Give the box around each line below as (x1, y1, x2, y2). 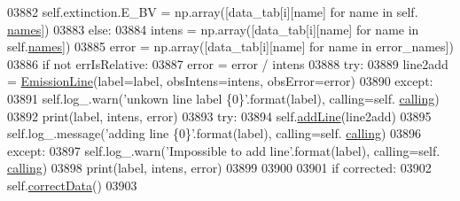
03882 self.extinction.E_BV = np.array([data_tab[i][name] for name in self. (7, 3, 418, 20)
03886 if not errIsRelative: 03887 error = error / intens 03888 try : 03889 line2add (7, 54, 448, 73)
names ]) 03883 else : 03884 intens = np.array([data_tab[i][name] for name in (7, 19, 419, 38)
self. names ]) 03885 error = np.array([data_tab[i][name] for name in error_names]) (7, 37, 454, 56)
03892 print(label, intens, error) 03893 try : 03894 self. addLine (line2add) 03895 (7, 106, 432, 125)
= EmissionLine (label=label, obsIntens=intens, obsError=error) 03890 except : (7, 72, 433, 90)
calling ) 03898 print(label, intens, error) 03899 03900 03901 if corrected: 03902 (7, 158, 432, 177)
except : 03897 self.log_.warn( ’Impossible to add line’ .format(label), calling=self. (7, 141, 441, 159)
